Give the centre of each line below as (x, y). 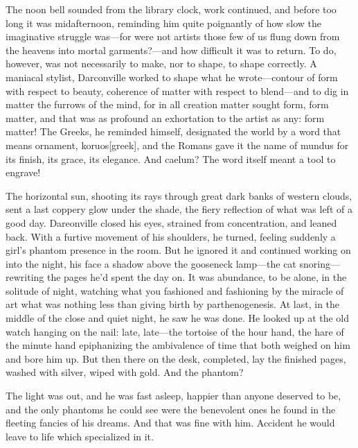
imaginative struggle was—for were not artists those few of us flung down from (173, 36)
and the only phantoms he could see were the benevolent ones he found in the (171, 409)
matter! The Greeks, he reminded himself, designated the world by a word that (173, 131)
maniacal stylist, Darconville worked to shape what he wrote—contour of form (172, 77)
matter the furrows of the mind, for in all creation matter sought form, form (167, 104)
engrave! (23, 172)
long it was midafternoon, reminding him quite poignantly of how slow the (164, 23)
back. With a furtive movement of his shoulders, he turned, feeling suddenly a (171, 236)
